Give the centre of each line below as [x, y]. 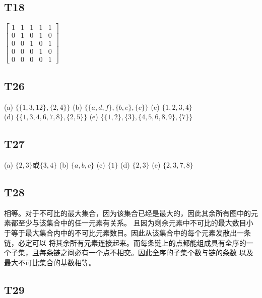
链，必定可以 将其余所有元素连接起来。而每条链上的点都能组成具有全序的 [125, 242]
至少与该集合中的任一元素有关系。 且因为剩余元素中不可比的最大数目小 [136, 223]
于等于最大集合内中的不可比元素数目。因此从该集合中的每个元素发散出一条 [127, 232]
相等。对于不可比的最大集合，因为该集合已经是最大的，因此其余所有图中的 [127, 213]
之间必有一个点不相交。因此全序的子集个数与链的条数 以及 [157, 252]
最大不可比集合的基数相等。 [50, 262]
